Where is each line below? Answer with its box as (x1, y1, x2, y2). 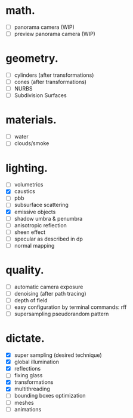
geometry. (5, 52, 58, 65)
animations (14, 405, 42, 413)
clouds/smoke (14, 140, 50, 147)
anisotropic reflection (14, 221, 67, 228)
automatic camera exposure (14, 283, 83, 290)
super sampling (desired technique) (14, 351, 102, 359)
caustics (14, 188, 35, 195)
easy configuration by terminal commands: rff (14, 303, 127, 311)
